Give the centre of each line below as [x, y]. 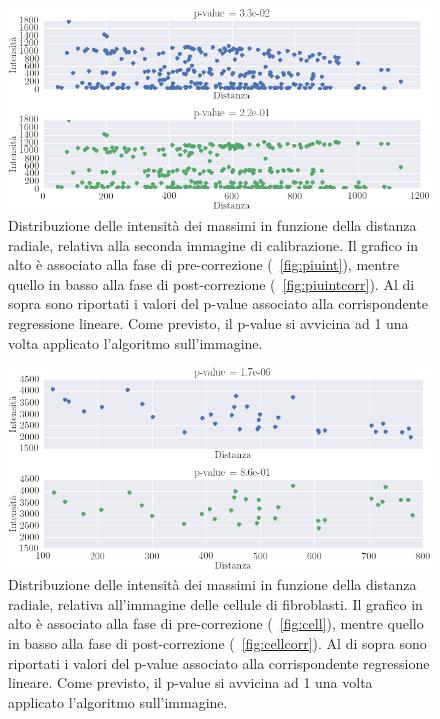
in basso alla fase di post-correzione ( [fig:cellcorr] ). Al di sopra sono [217, 642]
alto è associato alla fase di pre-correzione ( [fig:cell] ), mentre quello [216, 623]
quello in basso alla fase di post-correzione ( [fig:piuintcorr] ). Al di [211, 283]
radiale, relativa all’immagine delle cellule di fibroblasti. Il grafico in [215, 603]
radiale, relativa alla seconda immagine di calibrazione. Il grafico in [213, 244]
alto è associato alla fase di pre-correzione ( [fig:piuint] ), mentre [203, 264]
